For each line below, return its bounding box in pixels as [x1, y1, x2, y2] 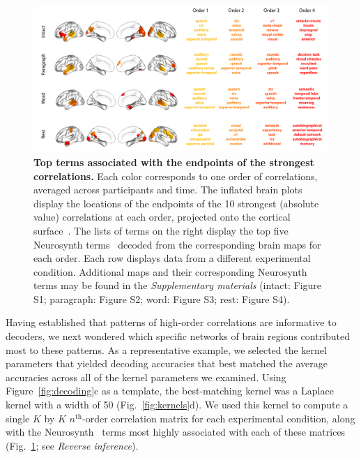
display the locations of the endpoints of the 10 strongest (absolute [33, 195, 319, 210]
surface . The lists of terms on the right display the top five [33, 223, 289, 237]
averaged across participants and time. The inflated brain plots [33, 182, 302, 197]
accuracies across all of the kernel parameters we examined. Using [6, 369, 286, 384]
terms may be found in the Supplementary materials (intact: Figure [33, 278, 322, 293]
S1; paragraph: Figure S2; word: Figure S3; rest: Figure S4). [33, 291, 290, 306]
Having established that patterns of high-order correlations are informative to [6, 315, 337, 330]
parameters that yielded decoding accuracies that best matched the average [6, 356, 328, 371]
